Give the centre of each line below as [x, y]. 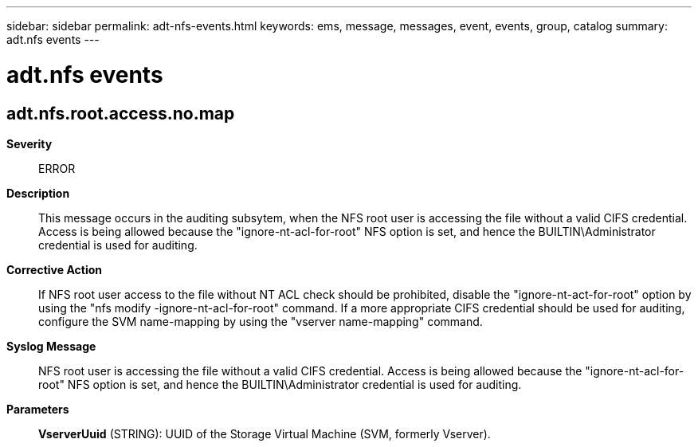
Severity [29, 143]
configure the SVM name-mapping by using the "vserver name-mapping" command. [261, 321]
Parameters [38, 409]
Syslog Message [51, 346]
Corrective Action [54, 269]
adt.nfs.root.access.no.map [121, 113]
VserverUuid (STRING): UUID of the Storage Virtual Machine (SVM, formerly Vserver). [265, 433]
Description [38, 193]
